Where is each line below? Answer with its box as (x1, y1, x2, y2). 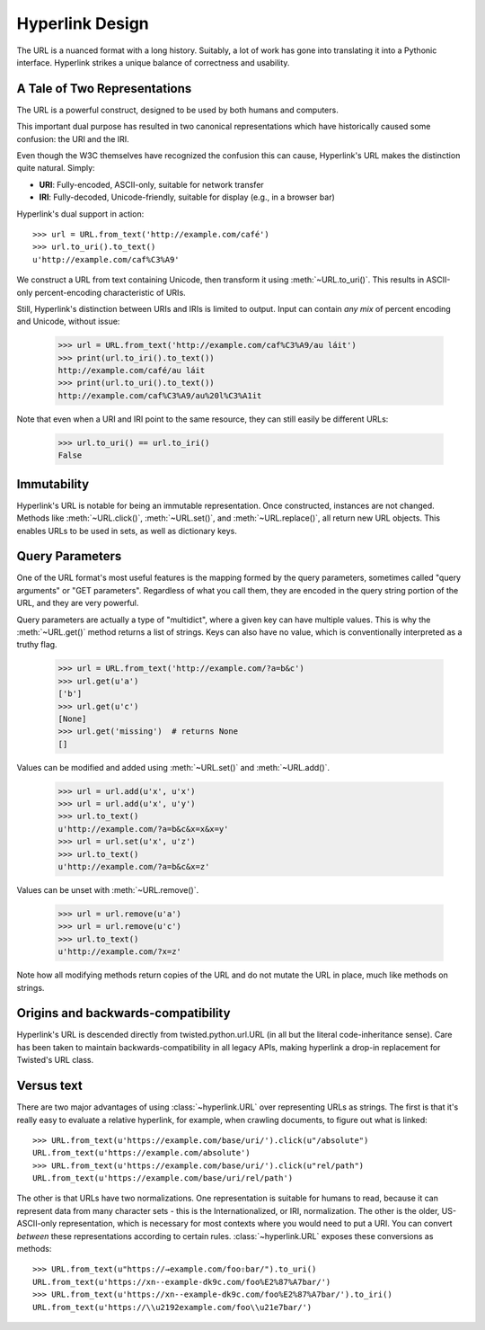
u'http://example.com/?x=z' (57, 947, 181, 957)
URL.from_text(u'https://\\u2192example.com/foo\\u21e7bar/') (32, 1302, 313, 1312)
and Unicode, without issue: (16, 316, 120, 327)
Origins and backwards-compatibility (16, 1005, 231, 1021)
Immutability (16, 477, 90, 492)
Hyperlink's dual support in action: (16, 208, 145, 219)
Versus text (16, 1078, 83, 1093)
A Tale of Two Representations (16, 81, 192, 96)
